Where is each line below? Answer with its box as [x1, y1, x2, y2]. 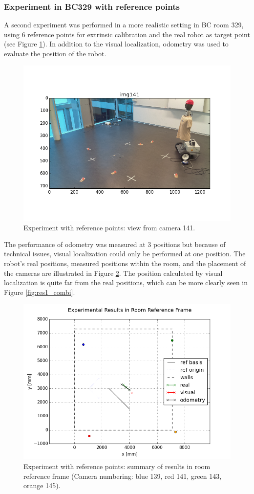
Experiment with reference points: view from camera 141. [23, 223, 195, 233]
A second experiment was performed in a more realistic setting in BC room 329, [4, 20, 244, 30]
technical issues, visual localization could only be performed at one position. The [4, 248, 246, 259]
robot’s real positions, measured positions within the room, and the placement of [4, 258, 246, 268]
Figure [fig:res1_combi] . [4, 287, 75, 297]
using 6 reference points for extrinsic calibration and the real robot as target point [4, 29, 250, 39]
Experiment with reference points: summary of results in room [23, 461, 211, 471]
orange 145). [23, 480, 61, 491]
